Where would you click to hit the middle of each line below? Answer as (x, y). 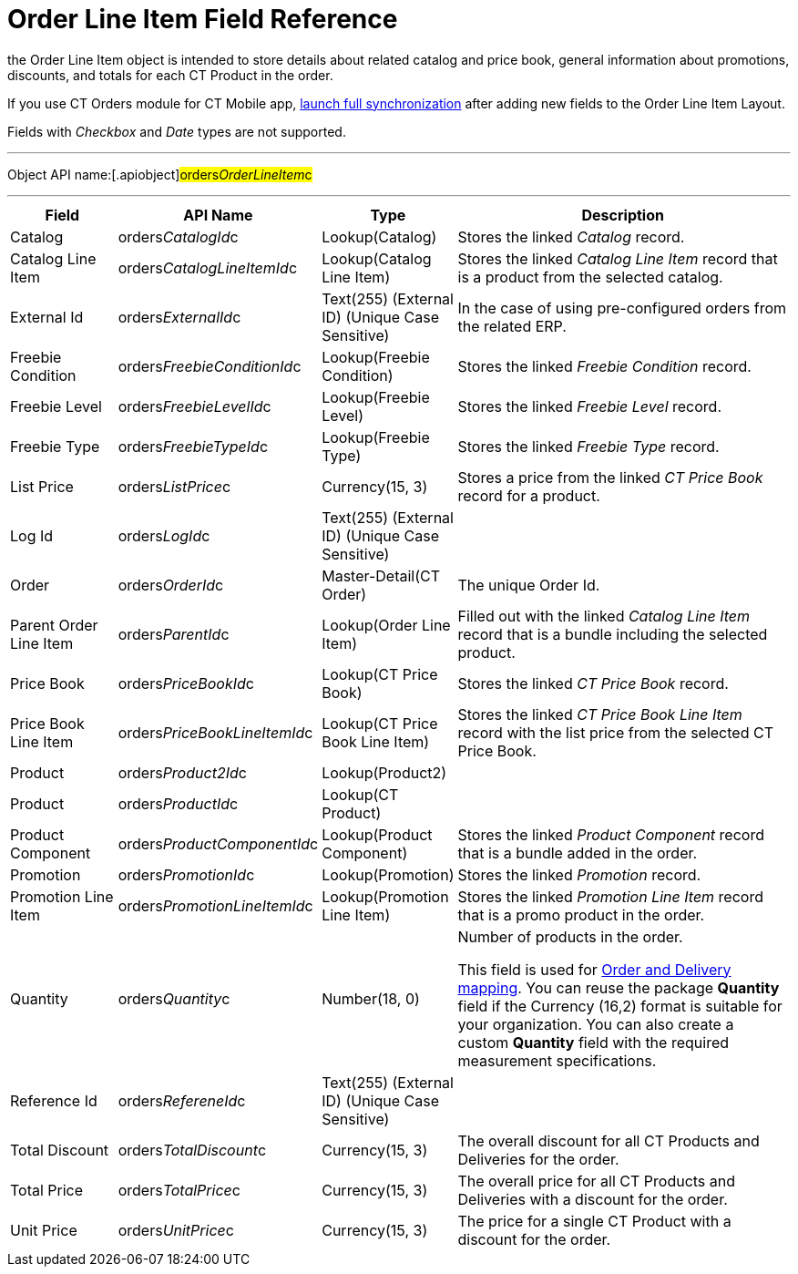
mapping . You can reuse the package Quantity (619, 987)
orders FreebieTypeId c (193, 446)
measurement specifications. (557, 1060)
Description (623, 215)
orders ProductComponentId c (218, 843)
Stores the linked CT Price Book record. (593, 683)
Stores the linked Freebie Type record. (588, 446)
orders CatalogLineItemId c (208, 267)
